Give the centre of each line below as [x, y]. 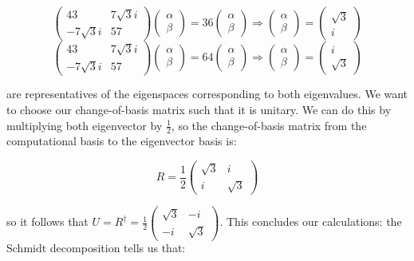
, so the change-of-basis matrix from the [269, 125]
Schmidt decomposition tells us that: [96, 248]
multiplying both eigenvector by [85, 125]
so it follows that [47, 221]
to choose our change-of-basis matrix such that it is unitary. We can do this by [199, 110]
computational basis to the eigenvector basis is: [122, 141]
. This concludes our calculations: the [311, 221]
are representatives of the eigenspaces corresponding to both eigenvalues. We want [207, 94]
